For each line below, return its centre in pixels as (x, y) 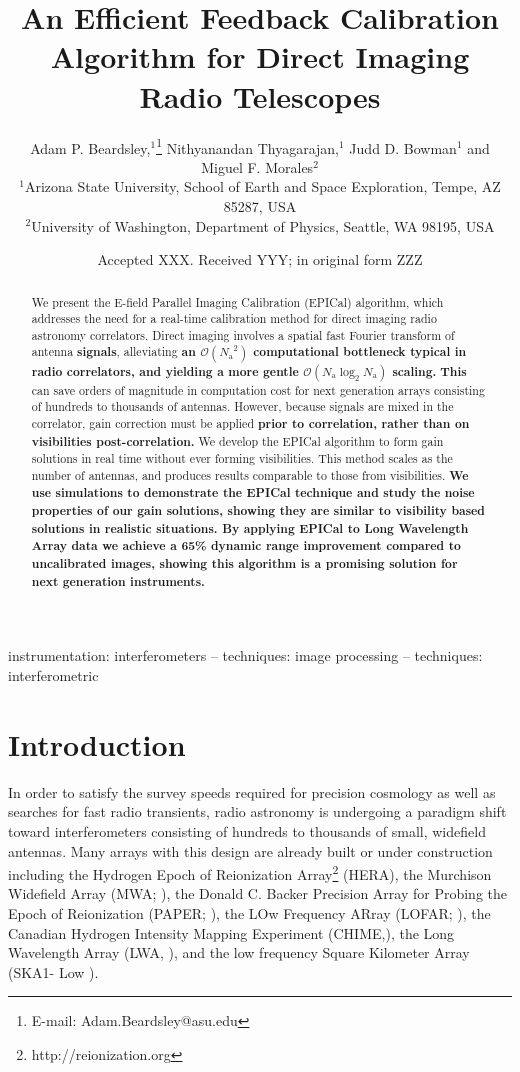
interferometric (53, 675)
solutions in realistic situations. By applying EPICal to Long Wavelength (250, 528)
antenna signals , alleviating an (113, 352)
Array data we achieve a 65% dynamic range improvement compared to (246, 546)
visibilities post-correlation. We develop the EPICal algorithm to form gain (237, 441)
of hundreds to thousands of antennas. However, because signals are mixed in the (242, 406)
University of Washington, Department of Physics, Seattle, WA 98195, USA (263, 225)
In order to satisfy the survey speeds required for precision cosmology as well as (252, 791)
